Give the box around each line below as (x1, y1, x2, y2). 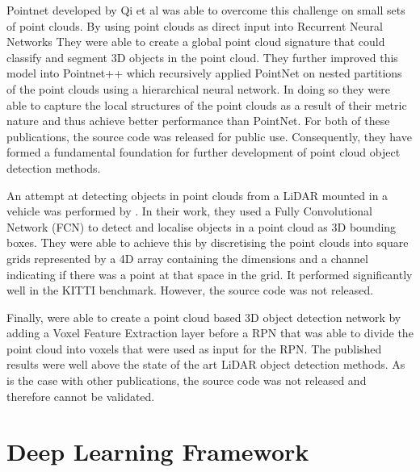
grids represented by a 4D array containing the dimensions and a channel (6, 249, 368, 266)
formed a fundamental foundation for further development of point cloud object (6, 144, 401, 161)
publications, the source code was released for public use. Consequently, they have (6, 127, 412, 144)
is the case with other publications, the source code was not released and (6, 372, 367, 389)
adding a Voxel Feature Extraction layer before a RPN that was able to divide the (6, 324, 414, 341)
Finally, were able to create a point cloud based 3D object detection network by (6, 308, 401, 325)
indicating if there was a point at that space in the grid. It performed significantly (6, 265, 413, 282)
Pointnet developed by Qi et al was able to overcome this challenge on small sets (6, 2, 405, 18)
